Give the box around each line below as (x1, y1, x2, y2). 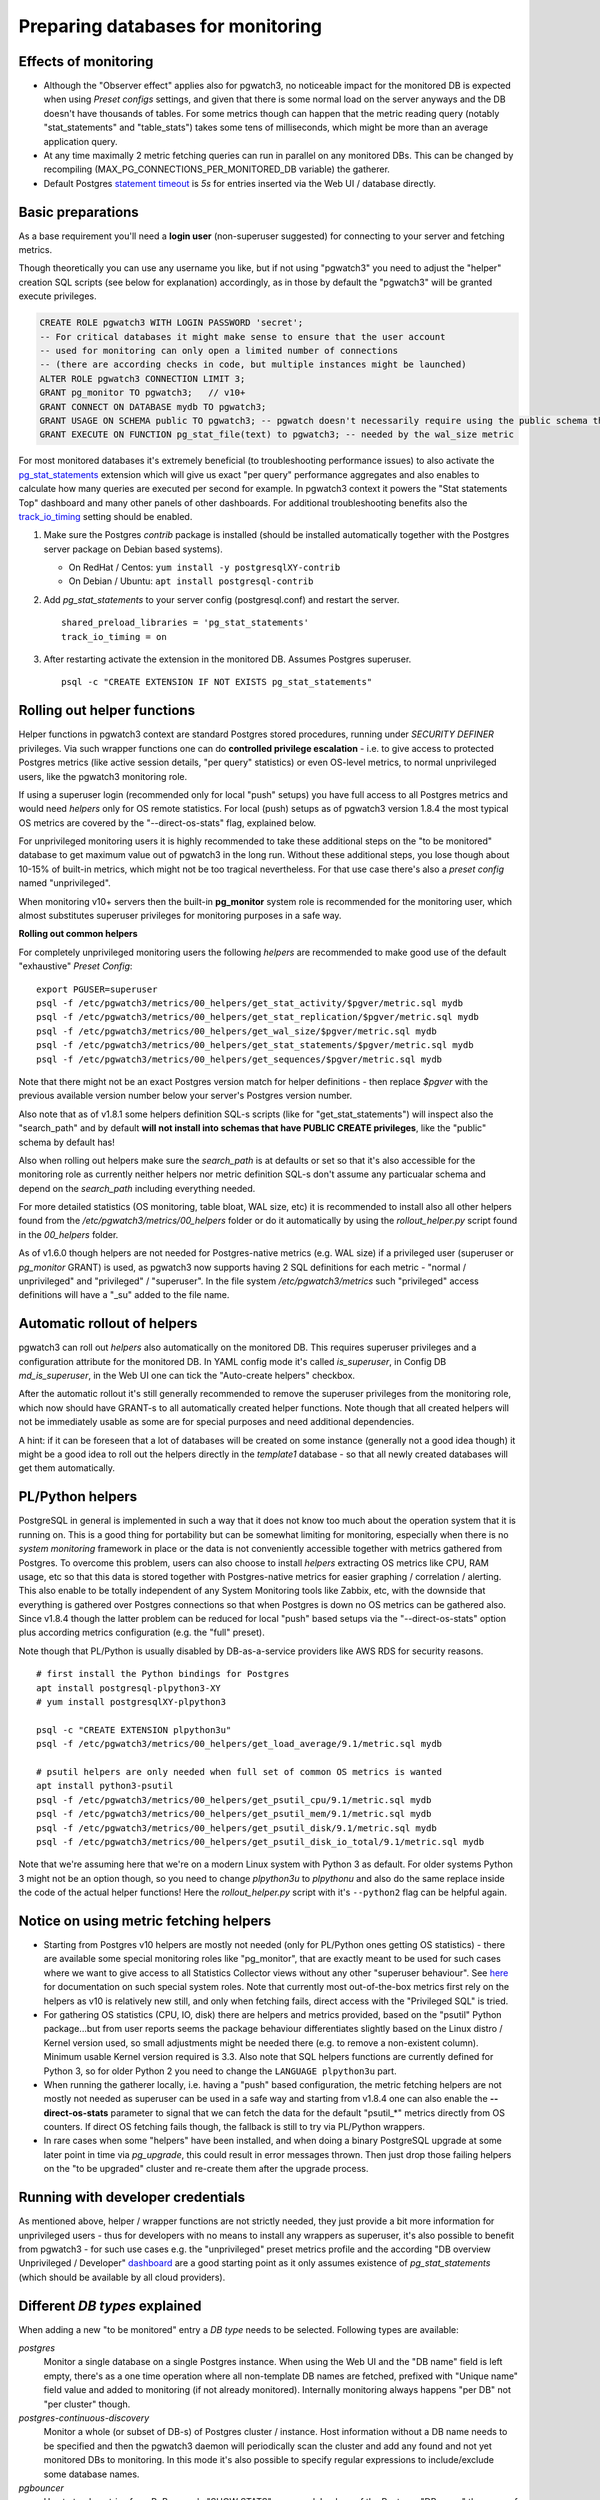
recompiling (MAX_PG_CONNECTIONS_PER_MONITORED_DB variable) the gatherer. (43, 163, 390, 175)
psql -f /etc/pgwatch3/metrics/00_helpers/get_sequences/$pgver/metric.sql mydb (36, 1053, 443, 1065)
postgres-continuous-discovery (18, 2411, 150, 2424)
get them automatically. (18, 1462, 115, 1474)
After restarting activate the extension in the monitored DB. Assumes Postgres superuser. (43, 653, 412, 665)
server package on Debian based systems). (43, 543, 224, 555)
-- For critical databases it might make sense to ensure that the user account (39, 331, 446, 342)
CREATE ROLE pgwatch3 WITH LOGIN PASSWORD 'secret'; (39, 317, 304, 329)
